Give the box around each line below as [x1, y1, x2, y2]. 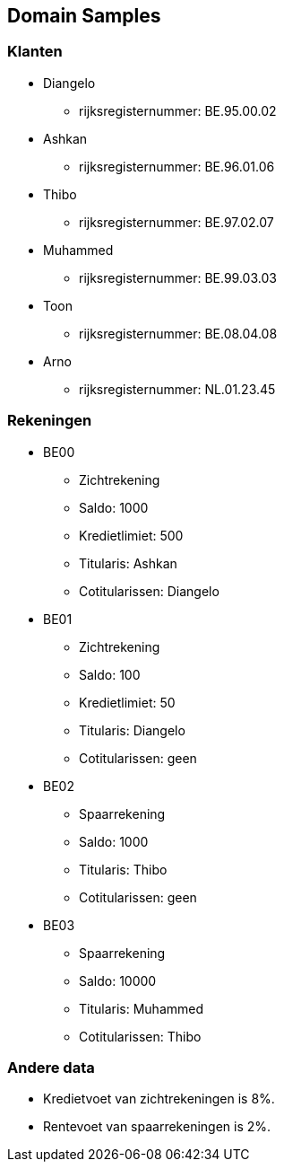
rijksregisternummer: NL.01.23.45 [79, 381, 276, 397]
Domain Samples [7, 4, 161, 27]
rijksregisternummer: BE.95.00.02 [79, 102, 277, 119]
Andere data [7, 1058, 95, 1077]
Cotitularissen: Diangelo [79, 583, 219, 599]
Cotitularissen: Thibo [79, 1028, 202, 1044]
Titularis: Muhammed [79, 1000, 204, 1016]
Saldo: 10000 [79, 972, 157, 989]
